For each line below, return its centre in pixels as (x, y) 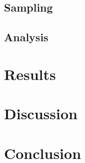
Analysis (26, 37)
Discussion (41, 113)
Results (30, 74)
